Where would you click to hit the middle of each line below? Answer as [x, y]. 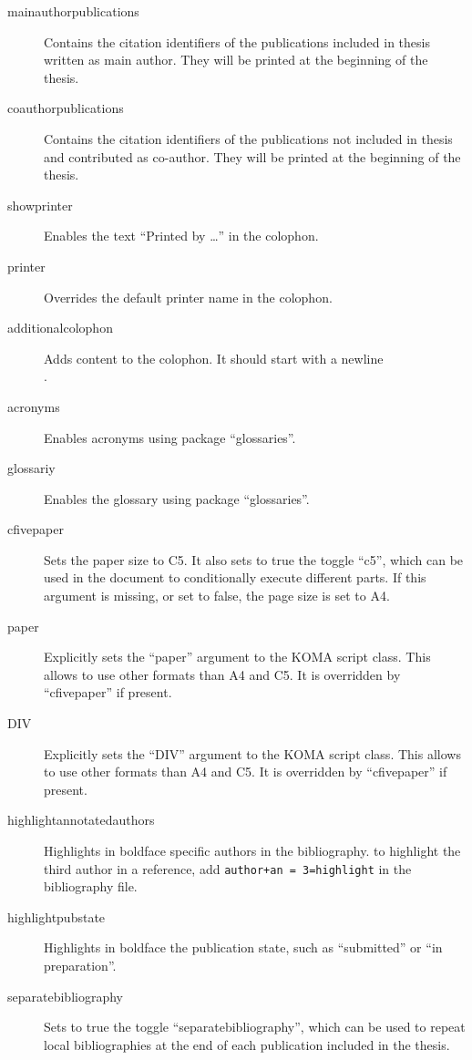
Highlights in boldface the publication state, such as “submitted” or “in [243, 947]
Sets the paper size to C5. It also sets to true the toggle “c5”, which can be [254, 559]
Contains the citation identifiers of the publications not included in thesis [248, 138]
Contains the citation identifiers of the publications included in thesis [237, 41]
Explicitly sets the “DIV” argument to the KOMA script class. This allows [252, 753]
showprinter [40, 205]
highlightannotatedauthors [81, 820]
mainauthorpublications [73, 11]
